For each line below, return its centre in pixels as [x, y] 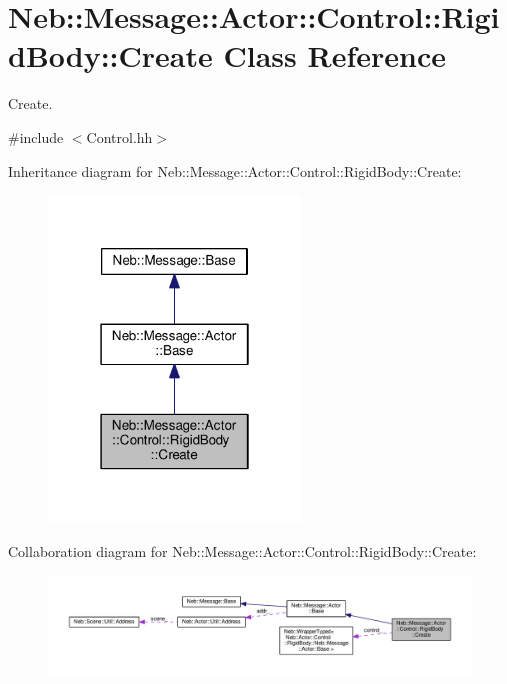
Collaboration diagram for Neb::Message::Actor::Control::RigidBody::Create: [242, 550]
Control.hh [119, 136]
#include [36, 136]
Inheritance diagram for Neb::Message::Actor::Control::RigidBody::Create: [235, 170]
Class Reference [334, 55]
